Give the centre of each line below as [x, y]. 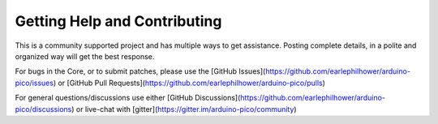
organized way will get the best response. [85, 56]
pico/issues [34, 83]
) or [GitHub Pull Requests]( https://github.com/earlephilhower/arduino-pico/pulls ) [189, 83]
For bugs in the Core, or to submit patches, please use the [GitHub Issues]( [140, 71]
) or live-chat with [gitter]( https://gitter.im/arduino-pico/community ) [184, 109]
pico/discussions [43, 109]
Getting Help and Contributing [118, 21]
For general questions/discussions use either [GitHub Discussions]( [128, 98]
